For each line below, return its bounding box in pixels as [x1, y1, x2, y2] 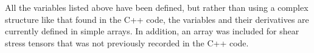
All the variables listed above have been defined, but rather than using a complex [5, 1, 309, 13]
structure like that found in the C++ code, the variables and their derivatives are [5, 13, 309, 25]
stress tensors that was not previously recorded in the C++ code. [5, 36, 249, 49]
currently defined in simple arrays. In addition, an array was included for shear [5, 25, 299, 37]
